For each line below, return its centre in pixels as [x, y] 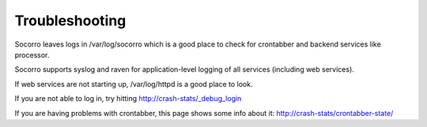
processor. [32, 54]
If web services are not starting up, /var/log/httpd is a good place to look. [134, 84]
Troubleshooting [70, 21]
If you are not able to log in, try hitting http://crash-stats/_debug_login [128, 99]
